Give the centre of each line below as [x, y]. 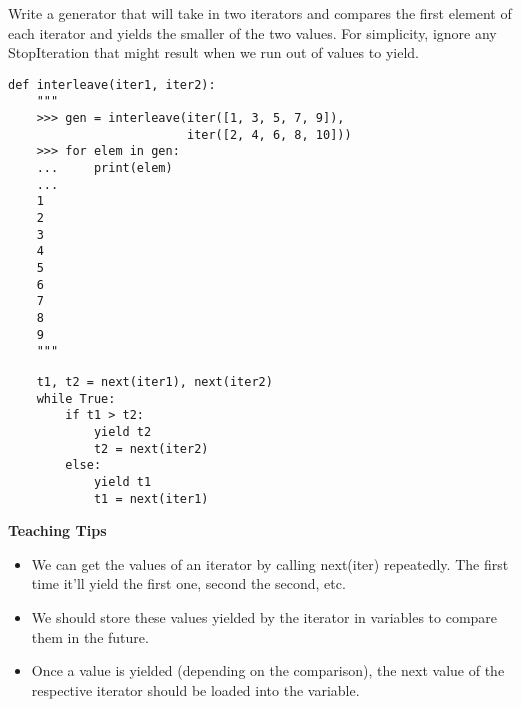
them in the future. [90, 636]
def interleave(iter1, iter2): [112, 84]
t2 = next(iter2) [151, 448]
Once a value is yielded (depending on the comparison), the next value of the [268, 670]
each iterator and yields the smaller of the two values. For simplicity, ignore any [252, 32]
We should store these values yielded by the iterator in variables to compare [264, 616]
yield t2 [122, 431]
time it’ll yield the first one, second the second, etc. [188, 583]
